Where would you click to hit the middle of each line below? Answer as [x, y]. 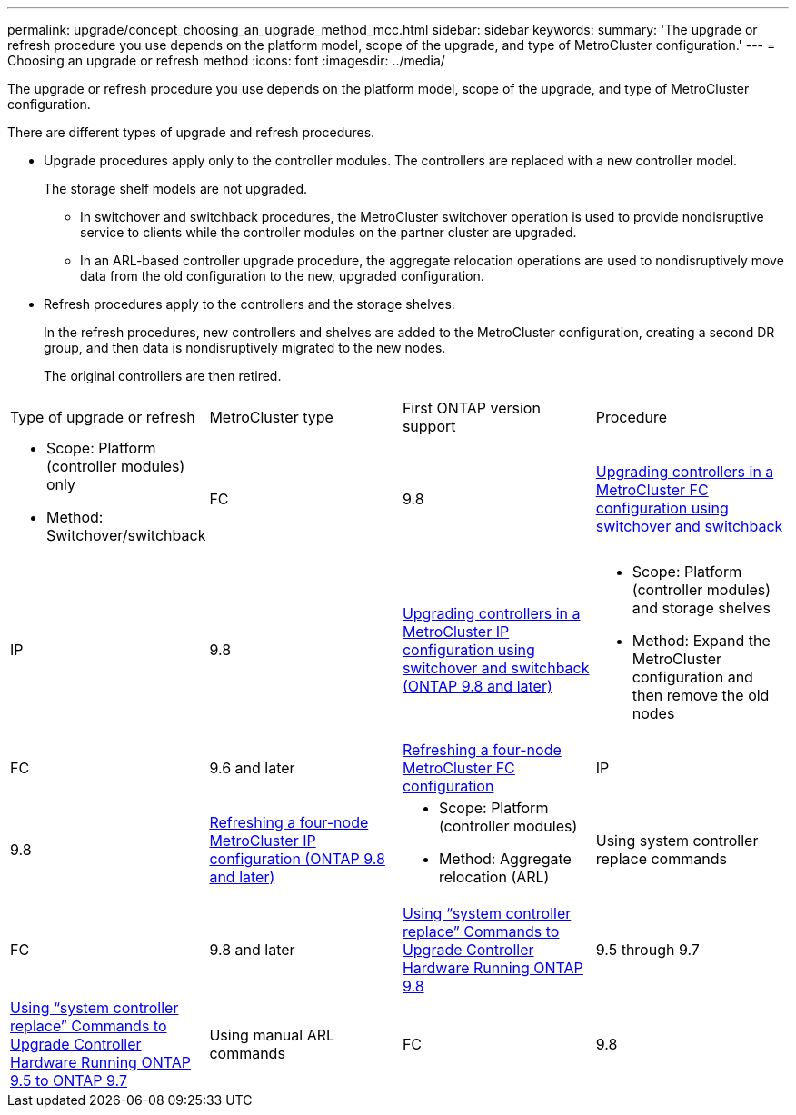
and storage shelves [701, 608]
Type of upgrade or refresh [103, 417]
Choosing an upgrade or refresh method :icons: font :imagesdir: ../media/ [226, 60]
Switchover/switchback [126, 535]
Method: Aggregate [505, 859]
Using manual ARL [272, 1035]
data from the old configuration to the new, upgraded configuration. [282, 276]
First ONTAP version [471, 408]
